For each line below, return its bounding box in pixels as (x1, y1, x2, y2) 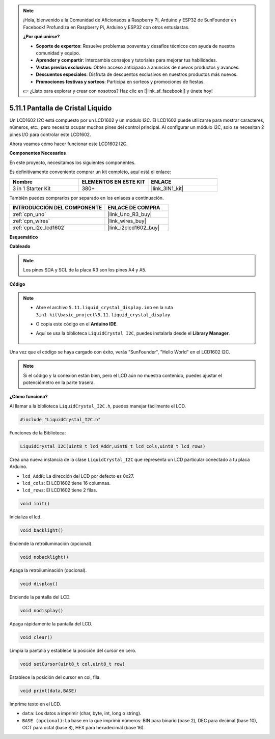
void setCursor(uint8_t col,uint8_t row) (20, 661, 125, 667)
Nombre (12, 178, 33, 185)
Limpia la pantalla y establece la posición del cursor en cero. (9, 647, 137, 654)
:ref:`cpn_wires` (12, 217, 50, 224)
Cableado (9, 243, 31, 250)
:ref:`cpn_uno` (12, 210, 46, 217)
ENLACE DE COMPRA (107, 204, 160, 211)
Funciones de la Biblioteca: (9, 429, 66, 435)
